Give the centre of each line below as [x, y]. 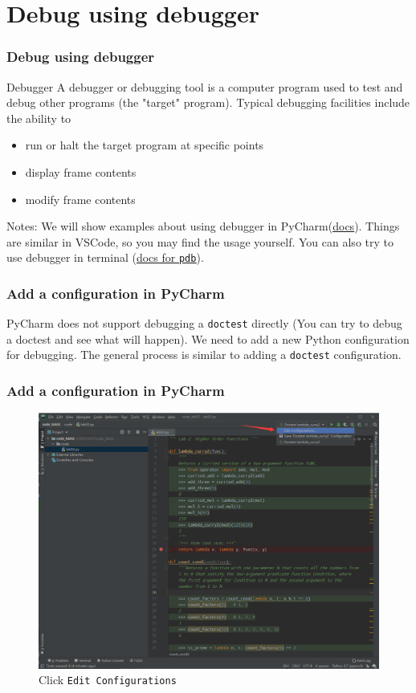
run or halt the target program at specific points [145, 145]
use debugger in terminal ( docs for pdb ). [105, 257]
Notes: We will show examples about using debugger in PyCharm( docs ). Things [203, 226]
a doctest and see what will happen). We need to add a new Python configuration [208, 338]
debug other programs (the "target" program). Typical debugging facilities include [208, 102]
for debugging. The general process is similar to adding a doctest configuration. [204, 355]
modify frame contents [80, 199]
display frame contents [81, 171]
